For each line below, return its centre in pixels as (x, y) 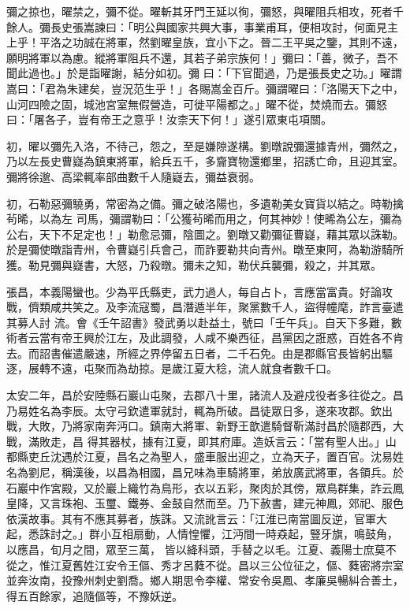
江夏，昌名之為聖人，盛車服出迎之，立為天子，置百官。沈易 (238, 457)
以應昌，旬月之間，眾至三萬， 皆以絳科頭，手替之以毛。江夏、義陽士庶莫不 (201, 549)
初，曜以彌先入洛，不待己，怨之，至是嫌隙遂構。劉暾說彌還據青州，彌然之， (205, 145)
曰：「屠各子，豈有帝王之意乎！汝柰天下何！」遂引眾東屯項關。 (169, 119)
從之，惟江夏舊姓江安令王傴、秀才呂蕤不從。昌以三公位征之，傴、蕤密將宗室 (205, 564)
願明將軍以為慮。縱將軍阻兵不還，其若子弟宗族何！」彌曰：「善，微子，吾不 (202, 57)
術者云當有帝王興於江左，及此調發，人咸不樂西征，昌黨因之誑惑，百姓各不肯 (205, 338)
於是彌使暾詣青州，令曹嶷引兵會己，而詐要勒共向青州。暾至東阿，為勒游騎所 (205, 249)
